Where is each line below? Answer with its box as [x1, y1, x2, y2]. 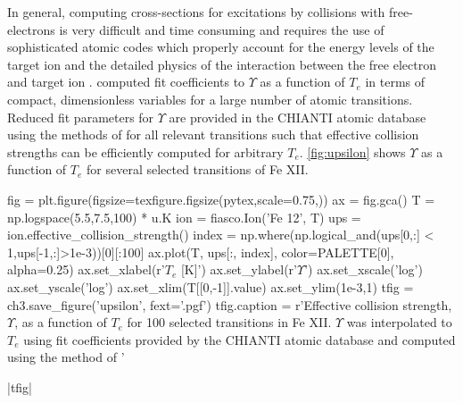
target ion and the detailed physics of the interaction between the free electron [7, 55, 436, 73]
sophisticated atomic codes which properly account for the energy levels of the [7, 38, 434, 56]
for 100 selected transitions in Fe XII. [127, 313, 332, 332]
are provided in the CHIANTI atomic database [169, 107, 426, 126]
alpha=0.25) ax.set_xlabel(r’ [7, 260, 165, 279]
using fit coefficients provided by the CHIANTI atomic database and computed [23, 330, 456, 348]
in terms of [365, 72, 426, 91]
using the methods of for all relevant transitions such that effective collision [7, 125, 419, 144]
